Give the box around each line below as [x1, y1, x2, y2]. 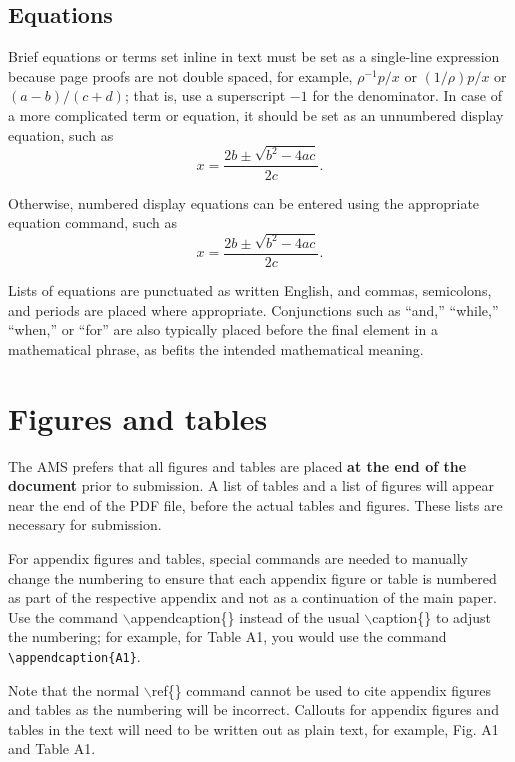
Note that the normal [8, 679, 140, 700]
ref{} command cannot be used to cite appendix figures [151, 679, 492, 700]
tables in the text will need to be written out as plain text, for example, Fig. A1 [8, 718, 499, 739]
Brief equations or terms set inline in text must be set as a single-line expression [8, 46, 500, 67]
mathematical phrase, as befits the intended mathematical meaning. [8, 338, 424, 359]
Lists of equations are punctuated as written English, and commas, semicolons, [8, 280, 492, 301]
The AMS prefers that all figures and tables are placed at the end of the [8, 455, 467, 476]
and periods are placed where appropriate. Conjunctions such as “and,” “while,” [8, 299, 499, 320]
